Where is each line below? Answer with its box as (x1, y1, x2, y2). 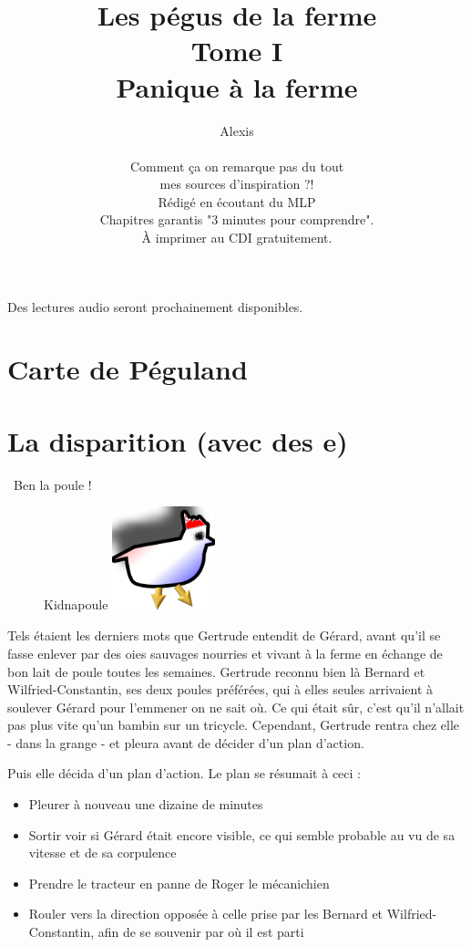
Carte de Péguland (7, 350, 248, 388)
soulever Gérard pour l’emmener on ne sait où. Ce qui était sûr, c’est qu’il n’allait (7, 697, 465, 716)
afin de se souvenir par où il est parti (97, 922, 304, 942)
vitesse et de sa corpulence (28, 843, 177, 862)
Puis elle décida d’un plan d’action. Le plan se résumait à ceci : (7, 764, 361, 783)
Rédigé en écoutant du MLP (158, 192, 316, 211)
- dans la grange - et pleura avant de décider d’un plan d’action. (7, 733, 364, 752)
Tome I (190, 32, 283, 69)
